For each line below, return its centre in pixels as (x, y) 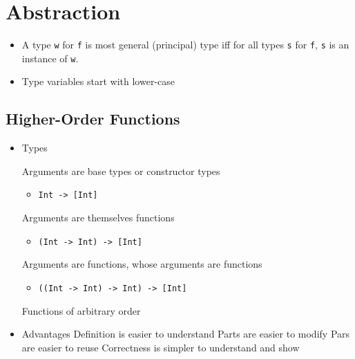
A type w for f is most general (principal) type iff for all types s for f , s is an (185, 45)
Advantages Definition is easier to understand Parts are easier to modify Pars (186, 334)
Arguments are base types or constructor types (121, 171)
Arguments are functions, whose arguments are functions (142, 264)
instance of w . (50, 58)
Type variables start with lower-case (98, 81)
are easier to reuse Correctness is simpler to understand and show (161, 347)
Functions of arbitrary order (81, 310)
